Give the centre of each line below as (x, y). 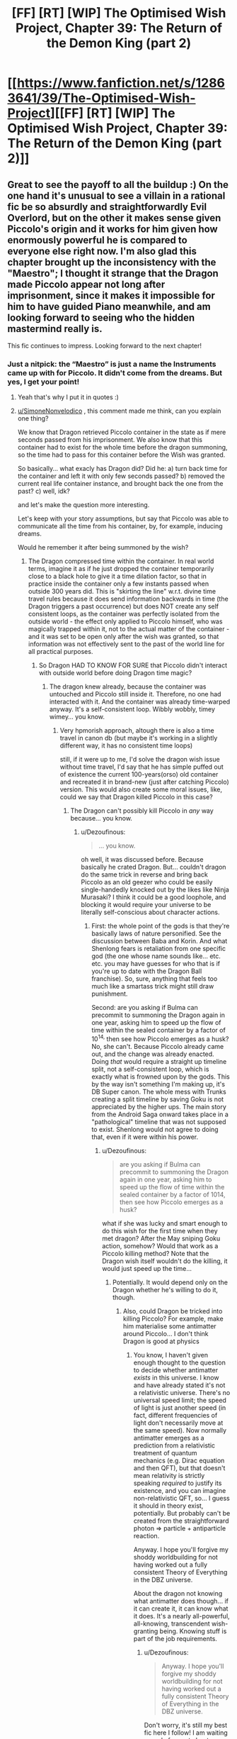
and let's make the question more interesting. (83, 505)
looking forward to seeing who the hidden (101, 317)
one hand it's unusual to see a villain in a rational (116, 195)
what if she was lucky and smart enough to (165, 1223)
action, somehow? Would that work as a (160, 1245)
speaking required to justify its (178, 1483)
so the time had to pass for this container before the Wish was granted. (121, 455)
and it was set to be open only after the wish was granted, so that (123, 637)
